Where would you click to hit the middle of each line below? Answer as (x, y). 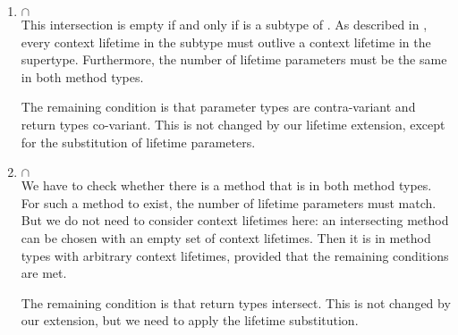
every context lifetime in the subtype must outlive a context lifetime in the (226, 42)
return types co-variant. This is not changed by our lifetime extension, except (233, 124)
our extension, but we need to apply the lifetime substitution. (190, 320)
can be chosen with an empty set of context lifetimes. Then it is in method (226, 237)
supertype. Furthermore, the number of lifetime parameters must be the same (234, 59)
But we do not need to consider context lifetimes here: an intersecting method (235, 220)
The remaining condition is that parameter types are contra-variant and (218, 107)
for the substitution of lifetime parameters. (138, 142)
